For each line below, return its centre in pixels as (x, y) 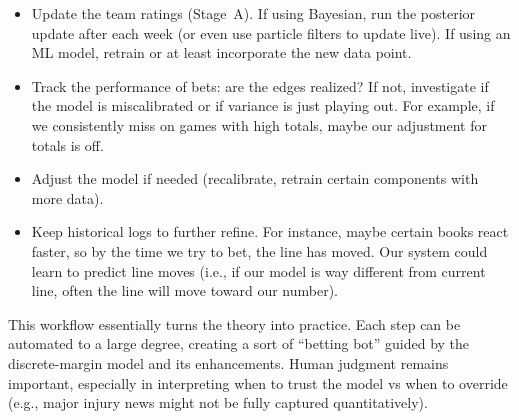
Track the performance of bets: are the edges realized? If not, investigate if (260, 85)
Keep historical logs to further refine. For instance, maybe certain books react (270, 231)
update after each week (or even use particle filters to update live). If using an (271, 32)
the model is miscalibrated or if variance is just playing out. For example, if (263, 105)
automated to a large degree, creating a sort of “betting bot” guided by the (239, 343)
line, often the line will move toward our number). (184, 290)
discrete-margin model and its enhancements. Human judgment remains (228, 362)
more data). (67, 197)
